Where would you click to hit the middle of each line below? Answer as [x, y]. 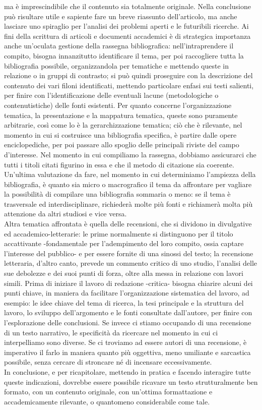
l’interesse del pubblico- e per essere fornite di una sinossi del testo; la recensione [129, 253]
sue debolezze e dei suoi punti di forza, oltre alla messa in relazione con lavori [124, 273]
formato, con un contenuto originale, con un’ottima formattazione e [108, 392]
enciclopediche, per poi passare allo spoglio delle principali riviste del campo [122, 144]
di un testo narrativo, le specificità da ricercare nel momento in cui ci [111, 332]
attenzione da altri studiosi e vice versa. [65, 214]
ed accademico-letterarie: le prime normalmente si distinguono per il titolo [119, 233]
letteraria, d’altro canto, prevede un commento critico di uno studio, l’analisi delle [131, 263]
